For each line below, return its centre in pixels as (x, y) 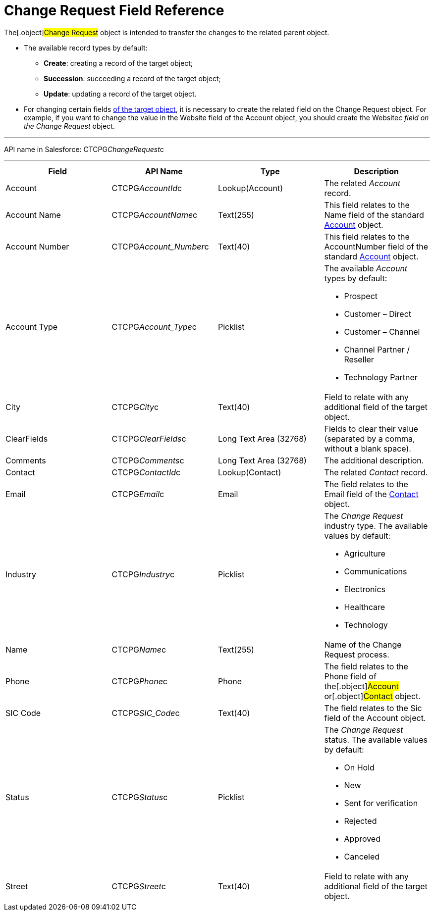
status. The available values (376, 739)
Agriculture (365, 553)
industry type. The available (376, 526)
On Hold (359, 767)
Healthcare (365, 607)
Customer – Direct (378, 314)
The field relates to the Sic (373, 708)
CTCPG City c (135, 407)
